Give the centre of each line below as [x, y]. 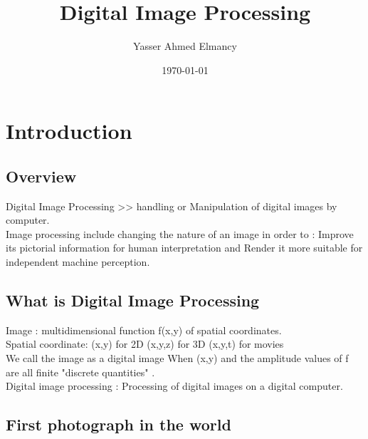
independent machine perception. [78, 262]
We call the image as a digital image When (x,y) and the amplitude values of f [177, 358]
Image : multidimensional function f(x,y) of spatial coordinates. [144, 330]
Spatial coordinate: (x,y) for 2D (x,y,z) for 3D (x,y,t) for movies [145, 344]
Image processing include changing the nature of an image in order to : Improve [180, 233]
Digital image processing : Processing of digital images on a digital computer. [174, 386]
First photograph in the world [119, 424]
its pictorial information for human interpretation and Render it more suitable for [184, 248]
